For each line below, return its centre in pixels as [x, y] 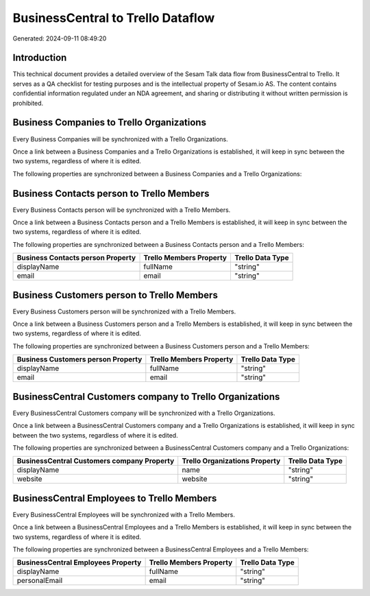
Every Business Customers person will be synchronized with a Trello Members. [124, 311]
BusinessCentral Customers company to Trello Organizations [146, 397]
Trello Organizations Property [231, 461]
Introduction [40, 58]
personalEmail [40, 581]
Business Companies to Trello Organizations [110, 122]
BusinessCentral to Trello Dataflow [114, 18]
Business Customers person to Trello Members [115, 295]
